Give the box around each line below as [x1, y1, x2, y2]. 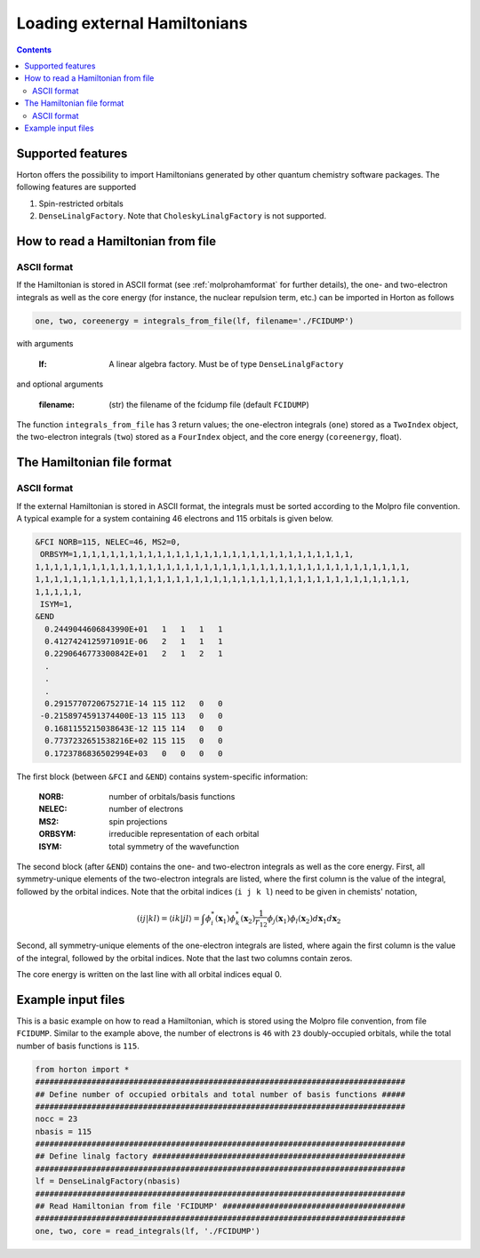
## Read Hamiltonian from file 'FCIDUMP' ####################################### [35, 1201, 406, 1212]
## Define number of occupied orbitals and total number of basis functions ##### [35, 1089, 406, 1099]
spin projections [108, 816, 168, 826]
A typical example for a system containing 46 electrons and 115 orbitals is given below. [16, 513, 333, 523]
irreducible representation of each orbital [108, 829, 260, 840]
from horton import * [35, 1064, 130, 1074]
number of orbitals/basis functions [108, 791, 236, 801]
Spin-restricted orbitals [38, 198, 124, 209]
